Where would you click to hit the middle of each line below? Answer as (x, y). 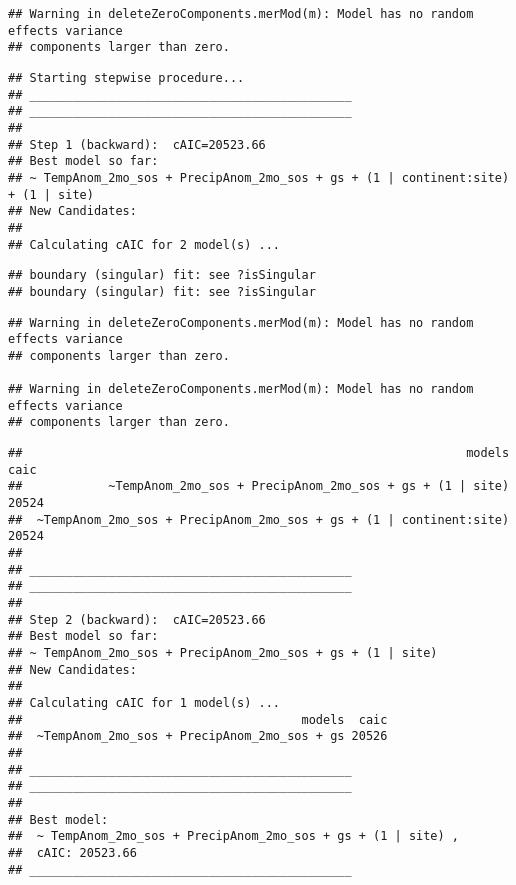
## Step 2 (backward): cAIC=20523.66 (137, 619)
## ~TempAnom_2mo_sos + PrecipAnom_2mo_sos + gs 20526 (198, 736)
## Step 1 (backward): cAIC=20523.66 (137, 144)
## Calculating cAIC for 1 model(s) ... (144, 702)
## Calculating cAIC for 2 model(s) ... (144, 244)
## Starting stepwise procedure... (126, 77)
